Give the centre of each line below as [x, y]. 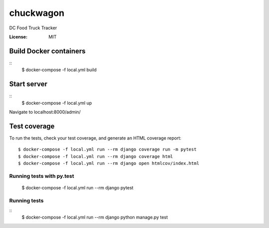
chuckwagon [37, 13]
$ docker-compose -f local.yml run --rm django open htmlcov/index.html [109, 163]
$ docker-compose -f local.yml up [57, 103]
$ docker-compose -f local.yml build [59, 70]
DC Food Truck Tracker [33, 28]
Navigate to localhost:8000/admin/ [45, 112]
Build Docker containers [47, 51]
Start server [28, 84]
